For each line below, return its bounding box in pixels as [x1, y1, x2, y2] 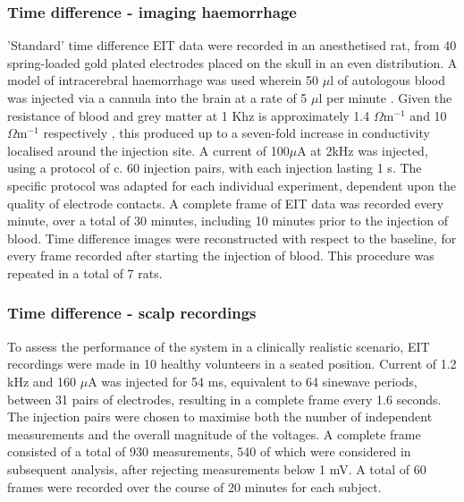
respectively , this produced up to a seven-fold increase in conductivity [43, 123, 430, 142]
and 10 [409, 106, 447, 124]
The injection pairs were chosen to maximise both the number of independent [7, 407, 433, 426]
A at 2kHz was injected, [297, 140, 428, 159]
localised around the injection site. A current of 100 [7, 140, 290, 159]
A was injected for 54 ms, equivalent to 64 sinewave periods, [88, 371, 418, 390]
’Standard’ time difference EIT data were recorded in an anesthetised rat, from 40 [7, 36, 457, 55]
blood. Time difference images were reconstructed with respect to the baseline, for [7, 228, 457, 247]
